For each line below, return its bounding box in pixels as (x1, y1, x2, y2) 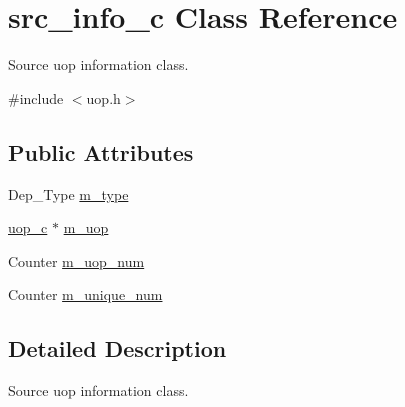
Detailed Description (8, 333, 227, 364)
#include (8, 87, 64, 108)
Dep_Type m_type (8, 183, 129, 204)
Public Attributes (8, 136, 194, 167)
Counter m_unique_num (8, 284, 163, 305)
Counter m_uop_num (8, 250, 145, 271)
